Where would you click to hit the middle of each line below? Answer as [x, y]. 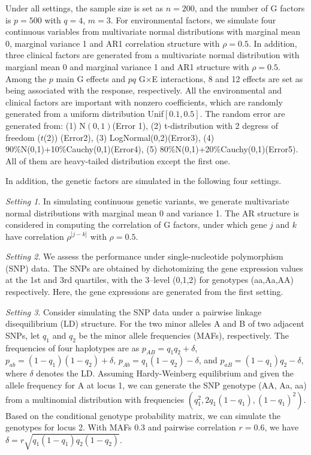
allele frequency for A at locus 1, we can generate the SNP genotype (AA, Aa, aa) [156, 385]
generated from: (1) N [46, 125]
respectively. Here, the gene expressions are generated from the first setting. [144, 292]
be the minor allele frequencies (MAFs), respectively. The [184, 335]
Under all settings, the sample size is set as [84, 8]
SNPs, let [23, 335]
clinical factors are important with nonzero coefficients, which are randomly [144, 102]
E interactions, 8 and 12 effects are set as [227, 78]
